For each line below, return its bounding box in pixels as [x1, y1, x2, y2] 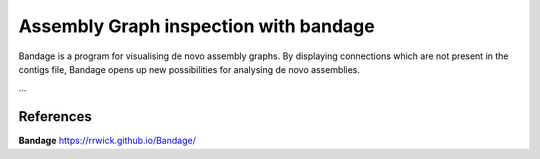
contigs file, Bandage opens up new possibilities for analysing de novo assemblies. [18, 63, 360, 75]
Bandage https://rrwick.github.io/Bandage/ [18, 135, 197, 147]
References [18, 108, 92, 125]
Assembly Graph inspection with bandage [18, 15, 375, 37]
